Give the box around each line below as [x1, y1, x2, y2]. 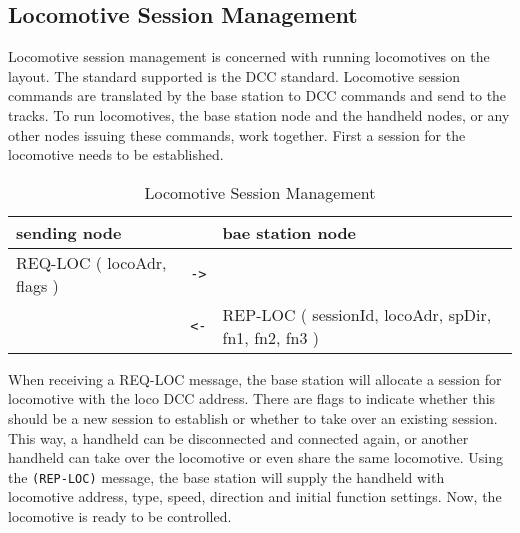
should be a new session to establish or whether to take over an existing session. [8, 407, 498, 428]
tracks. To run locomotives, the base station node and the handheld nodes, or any [8, 104, 510, 125]
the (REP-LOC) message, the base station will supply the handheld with [8, 466, 445, 487]
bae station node [222, 220, 357, 244]
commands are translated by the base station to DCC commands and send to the [8, 85, 507, 106]
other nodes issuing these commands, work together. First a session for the [8, 124, 466, 145]
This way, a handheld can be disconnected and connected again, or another [8, 427, 469, 448]
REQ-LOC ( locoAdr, [16, 250, 167, 274]
